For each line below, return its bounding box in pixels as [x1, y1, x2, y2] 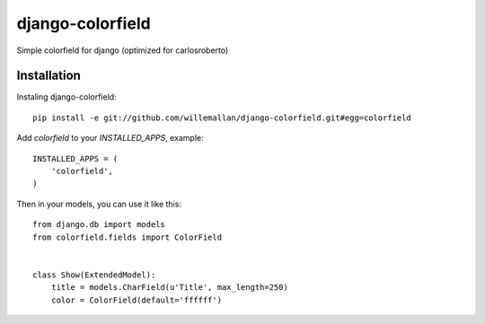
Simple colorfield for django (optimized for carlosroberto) [16, 45, 229, 56]
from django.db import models [32, 220, 166, 230]
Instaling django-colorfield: [16, 92, 117, 102]
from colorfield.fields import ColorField [32, 232, 223, 242]
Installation [16, 68, 81, 83]
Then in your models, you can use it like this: [16, 198, 181, 209]
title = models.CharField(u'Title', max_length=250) [50, 283, 289, 293]
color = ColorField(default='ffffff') [50, 294, 223, 305]
